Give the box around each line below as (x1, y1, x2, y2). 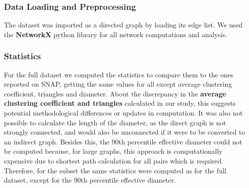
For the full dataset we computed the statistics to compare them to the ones (4, 69, 234, 79)
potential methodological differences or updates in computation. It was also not (4, 108, 243, 117)
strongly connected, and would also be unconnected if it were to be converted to (4, 127, 245, 137)
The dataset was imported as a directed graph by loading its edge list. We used (4, 20, 243, 30)
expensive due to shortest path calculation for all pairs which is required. (4, 155, 223, 165)
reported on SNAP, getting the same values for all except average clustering (4, 79, 232, 89)
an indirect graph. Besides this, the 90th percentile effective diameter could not (4, 136, 243, 146)
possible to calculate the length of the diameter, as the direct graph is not (4, 117, 226, 127)
